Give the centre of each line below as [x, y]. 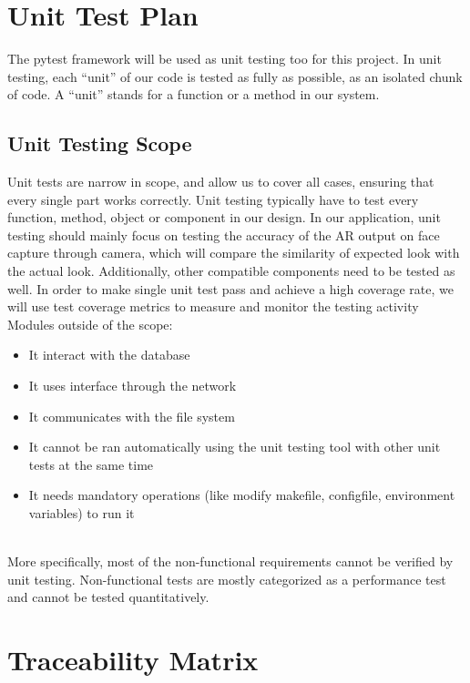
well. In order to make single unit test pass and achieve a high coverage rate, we [230, 288]
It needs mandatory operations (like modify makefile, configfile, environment [242, 495]
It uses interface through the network [133, 386]
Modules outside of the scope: [90, 324]
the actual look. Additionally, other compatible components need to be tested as [231, 271]
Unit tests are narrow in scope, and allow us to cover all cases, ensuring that [221, 182]
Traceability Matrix [133, 660]
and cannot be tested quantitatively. [108, 597]
